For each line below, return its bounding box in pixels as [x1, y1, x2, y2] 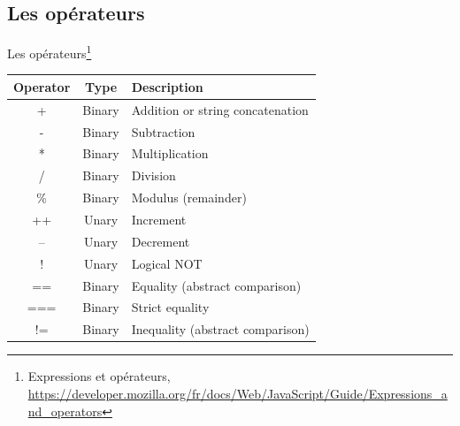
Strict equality [131, 298, 210, 316]
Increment [131, 210, 187, 229]
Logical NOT [131, 254, 203, 272]
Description [131, 77, 203, 95]
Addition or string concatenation [131, 100, 309, 118]
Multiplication [131, 144, 209, 163]
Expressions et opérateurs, [27, 367, 171, 385]
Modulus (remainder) [131, 188, 247, 207]
